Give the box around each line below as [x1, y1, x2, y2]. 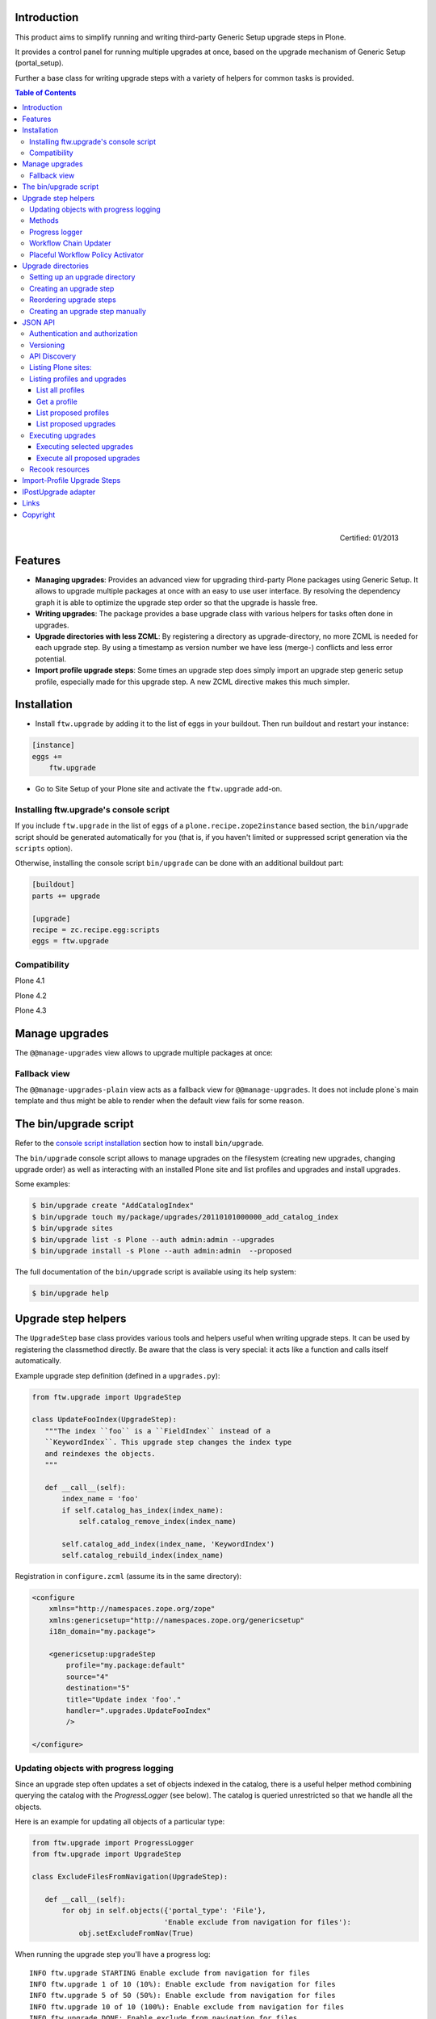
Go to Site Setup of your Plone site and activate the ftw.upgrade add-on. [35, 784, 283, 794]
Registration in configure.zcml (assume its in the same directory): [15, 1572, 242, 1581]
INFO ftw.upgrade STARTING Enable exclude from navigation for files [29, 1968, 311, 1978]
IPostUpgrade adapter [22, 487, 96, 497]
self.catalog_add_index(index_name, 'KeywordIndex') [61, 1539, 275, 1548]
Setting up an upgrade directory [29, 272, 136, 282]
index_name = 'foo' [61, 1494, 139, 1504]
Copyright [22, 510, 56, 519]
